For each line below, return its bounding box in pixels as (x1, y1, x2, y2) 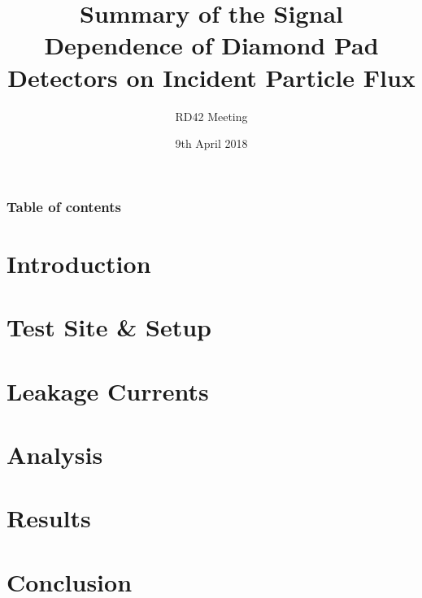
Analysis (7, 437, 103, 470)
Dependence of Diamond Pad (44, 28, 379, 62)
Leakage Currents (7, 374, 209, 407)
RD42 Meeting (175, 107, 248, 124)
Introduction (7, 246, 151, 279)
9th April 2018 (175, 135, 248, 152)
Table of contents (7, 196, 121, 216)
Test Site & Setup (7, 310, 211, 344)
